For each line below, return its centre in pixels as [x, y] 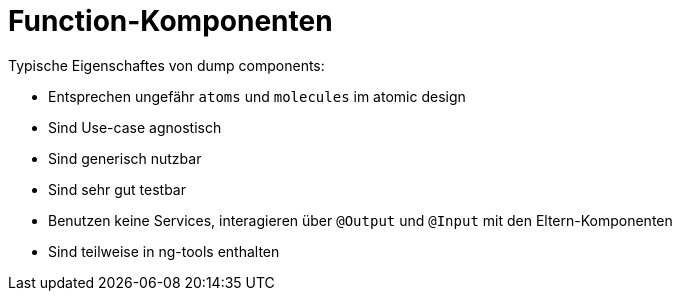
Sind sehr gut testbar [117, 189]
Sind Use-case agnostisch [135, 127]
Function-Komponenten [170, 21]
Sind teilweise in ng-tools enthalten [164, 251]
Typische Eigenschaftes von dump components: [166, 65]
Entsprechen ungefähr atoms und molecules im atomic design [257, 96]
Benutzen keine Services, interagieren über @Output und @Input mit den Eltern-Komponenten [360, 220]
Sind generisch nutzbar [125, 158]
